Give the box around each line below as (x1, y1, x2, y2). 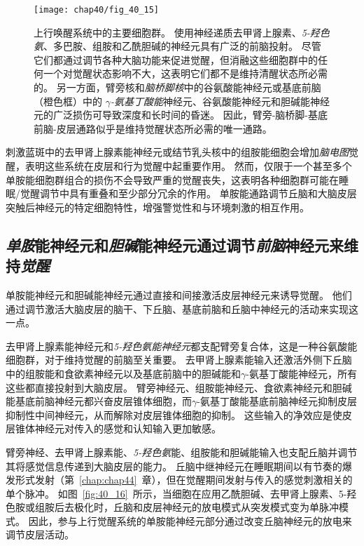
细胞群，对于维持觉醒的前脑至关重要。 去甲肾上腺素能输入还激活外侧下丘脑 (6, 352, 352, 367)
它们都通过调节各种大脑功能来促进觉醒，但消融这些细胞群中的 (34, 52, 318, 67)
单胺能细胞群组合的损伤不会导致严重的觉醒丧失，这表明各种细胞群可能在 (6, 172, 339, 187)
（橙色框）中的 (34, 93, 102, 108)
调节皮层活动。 (6, 527, 74, 542)
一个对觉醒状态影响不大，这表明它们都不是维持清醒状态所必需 (43, 66, 328, 81)
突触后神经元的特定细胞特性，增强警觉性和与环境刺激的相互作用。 (6, 199, 309, 214)
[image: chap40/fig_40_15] (34, 5, 159, 15)
